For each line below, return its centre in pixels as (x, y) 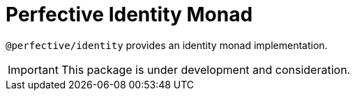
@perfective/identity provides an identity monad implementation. (167, 45)
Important (33, 69)
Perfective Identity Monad (129, 15)
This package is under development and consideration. (206, 69)
